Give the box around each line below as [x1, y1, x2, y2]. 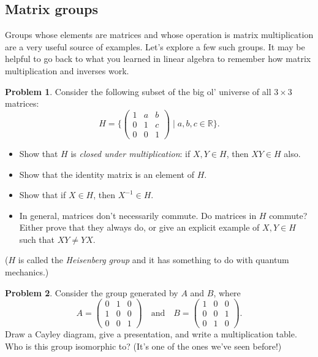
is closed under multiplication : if [70, 147, 191, 159]
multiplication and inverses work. [5, 64, 129, 77]
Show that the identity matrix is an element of [19, 167, 194, 180]
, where [213, 286, 241, 299]
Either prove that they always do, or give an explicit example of [19, 221, 260, 234]
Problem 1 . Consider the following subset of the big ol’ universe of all [5, 85, 271, 98]
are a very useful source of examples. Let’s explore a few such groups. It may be [5, 40, 305, 53]
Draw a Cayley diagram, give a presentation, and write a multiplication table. [5, 328, 297, 340]
